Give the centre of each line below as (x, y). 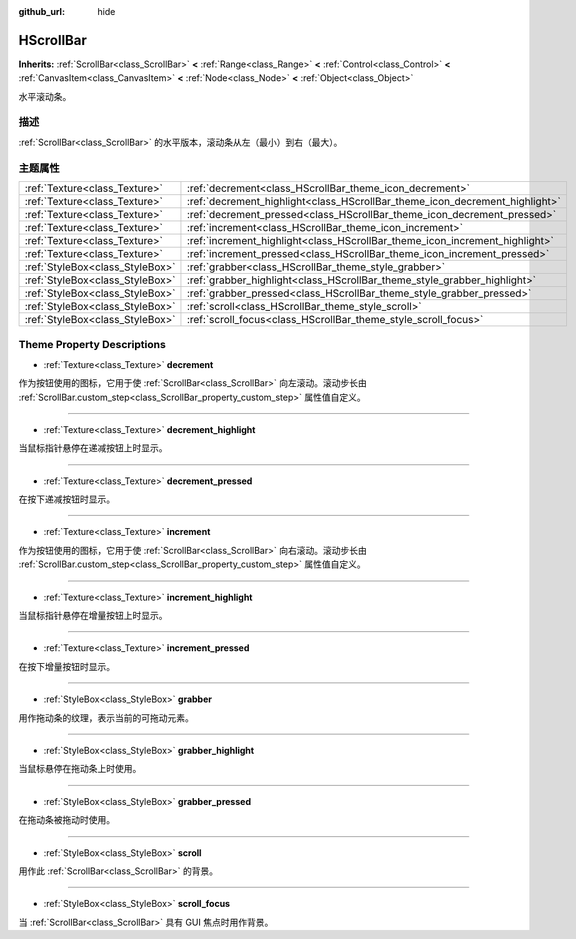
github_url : (41, 11)
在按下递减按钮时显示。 (66, 499)
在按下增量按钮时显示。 (66, 666)
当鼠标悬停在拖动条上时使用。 (80, 769)
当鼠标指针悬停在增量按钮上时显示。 (93, 616)
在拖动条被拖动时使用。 (66, 820)
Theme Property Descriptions (92, 345)
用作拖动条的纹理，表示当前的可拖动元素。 (106, 717)
